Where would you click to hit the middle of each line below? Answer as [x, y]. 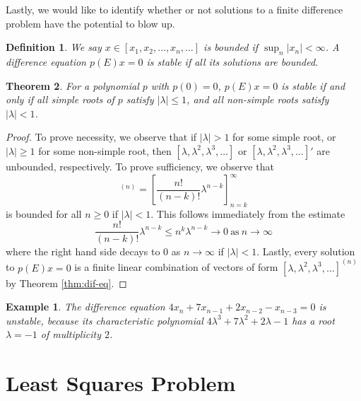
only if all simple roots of [60, 99]
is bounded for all [44, 213]
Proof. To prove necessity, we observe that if [101, 137]
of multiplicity [71, 334]
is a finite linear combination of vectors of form [176, 267]
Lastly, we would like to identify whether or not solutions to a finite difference [174, 9]
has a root [313, 320]
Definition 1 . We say [54, 47]
